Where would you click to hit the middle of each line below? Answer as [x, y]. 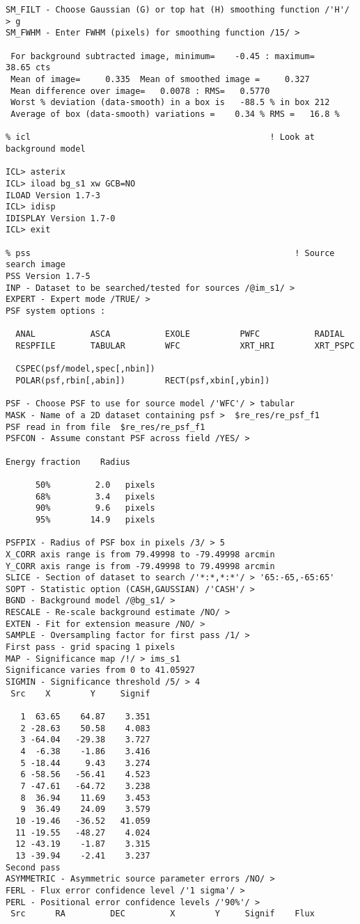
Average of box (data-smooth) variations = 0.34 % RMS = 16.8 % [175, 114]
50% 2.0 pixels [95, 485]
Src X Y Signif [80, 693]
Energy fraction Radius [68, 462]
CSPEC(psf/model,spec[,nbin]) [85, 369]
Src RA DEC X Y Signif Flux [163, 914]
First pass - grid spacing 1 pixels [91, 647]
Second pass [33, 867]
